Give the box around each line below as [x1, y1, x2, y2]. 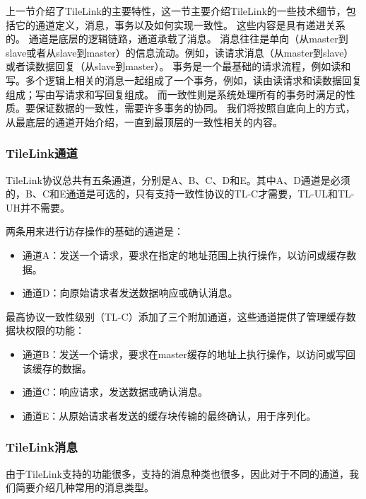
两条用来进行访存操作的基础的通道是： [6, 224, 184, 239]
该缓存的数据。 [22, 360, 92, 375]
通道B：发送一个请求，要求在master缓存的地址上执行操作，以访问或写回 [22, 346, 356, 361]
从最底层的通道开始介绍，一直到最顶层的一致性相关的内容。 [6, 114, 283, 129]
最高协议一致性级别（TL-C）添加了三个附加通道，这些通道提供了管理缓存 [6, 309, 346, 323]
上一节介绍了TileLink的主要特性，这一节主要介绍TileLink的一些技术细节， [6, 4, 346, 18]
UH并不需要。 [6, 200, 70, 214]
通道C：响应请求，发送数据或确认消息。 [22, 384, 208, 399]
